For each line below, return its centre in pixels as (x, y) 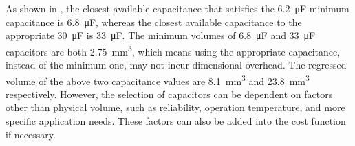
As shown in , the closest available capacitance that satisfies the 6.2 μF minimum (177, 8)
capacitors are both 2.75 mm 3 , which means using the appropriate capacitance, (173, 50)
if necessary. (31, 134)
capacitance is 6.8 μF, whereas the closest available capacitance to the (154, 22)
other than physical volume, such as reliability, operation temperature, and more (175, 107)
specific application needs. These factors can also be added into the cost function (176, 121)
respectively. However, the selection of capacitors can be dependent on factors (169, 94)
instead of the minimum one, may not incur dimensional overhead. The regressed (176, 65)
